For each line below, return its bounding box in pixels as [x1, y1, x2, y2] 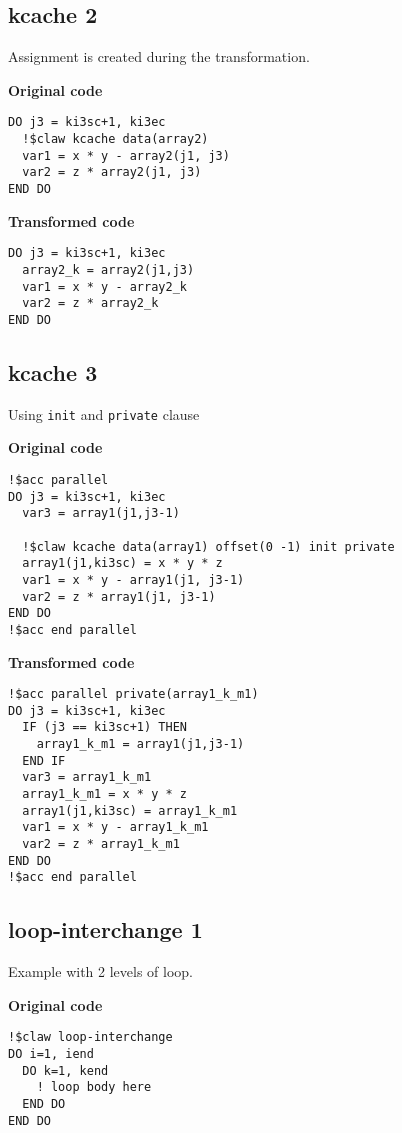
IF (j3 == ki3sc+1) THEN [22, 720, 187, 735]
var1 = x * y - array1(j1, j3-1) [22, 572, 245, 587]
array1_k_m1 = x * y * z [22, 787, 187, 802]
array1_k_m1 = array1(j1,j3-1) [36, 737, 245, 752]
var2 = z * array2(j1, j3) [22, 165, 202, 180]
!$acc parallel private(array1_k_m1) [8, 687, 259, 702]
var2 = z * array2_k [22, 296, 159, 311]
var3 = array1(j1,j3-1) [22, 506, 180, 521]
